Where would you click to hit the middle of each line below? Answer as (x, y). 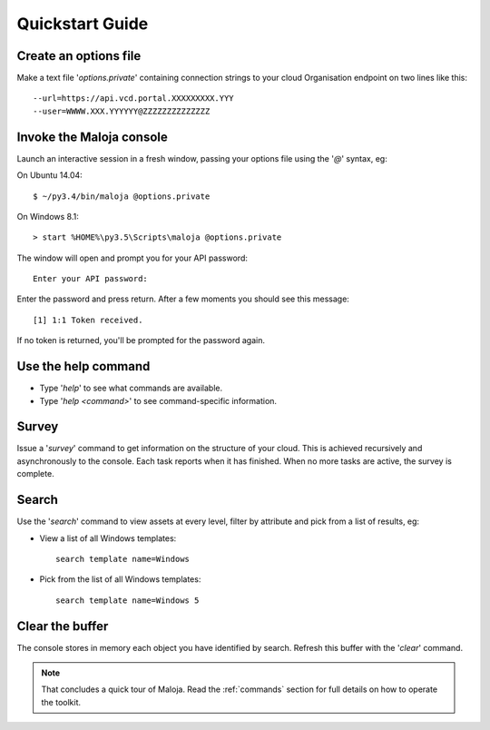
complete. (35, 474)
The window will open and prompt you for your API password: (132, 258)
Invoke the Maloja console (92, 137)
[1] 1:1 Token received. (88, 320)
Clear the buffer (63, 626)
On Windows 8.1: (48, 216)
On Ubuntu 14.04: (50, 175)
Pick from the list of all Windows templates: (120, 579)
